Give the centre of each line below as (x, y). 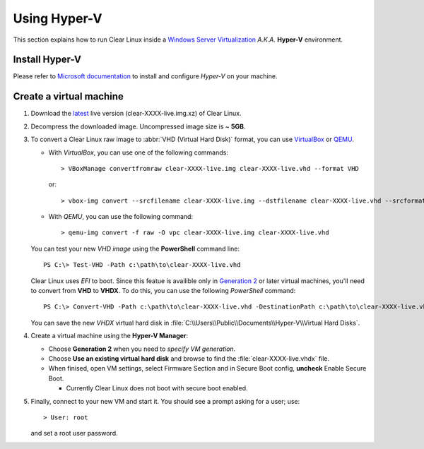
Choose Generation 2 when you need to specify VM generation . (142, 349)
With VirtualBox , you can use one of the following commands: (139, 152)
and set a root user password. (74, 433)
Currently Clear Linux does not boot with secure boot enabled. (157, 388)
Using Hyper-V (58, 18)
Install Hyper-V (47, 60)
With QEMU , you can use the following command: (121, 217)
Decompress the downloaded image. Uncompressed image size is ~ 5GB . (138, 126)
